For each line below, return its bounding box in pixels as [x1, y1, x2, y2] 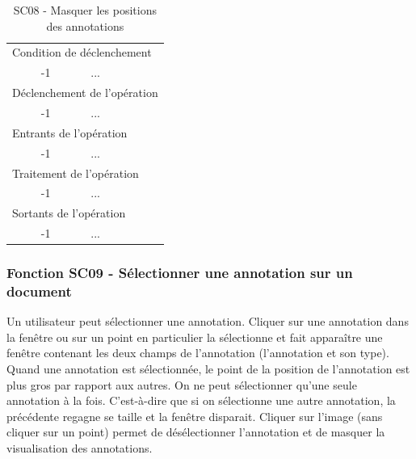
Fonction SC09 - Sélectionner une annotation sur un [6, 263, 353, 283]
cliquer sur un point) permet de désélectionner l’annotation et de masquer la [6, 423, 385, 440]
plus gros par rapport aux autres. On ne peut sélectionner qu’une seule [6, 376, 357, 393]
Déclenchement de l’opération [12, 84, 158, 101]
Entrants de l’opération [12, 124, 128, 141]
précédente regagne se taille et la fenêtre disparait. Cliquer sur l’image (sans [6, 407, 383, 424]
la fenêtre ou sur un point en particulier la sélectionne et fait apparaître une [6, 328, 383, 345]
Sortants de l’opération [12, 204, 126, 221]
